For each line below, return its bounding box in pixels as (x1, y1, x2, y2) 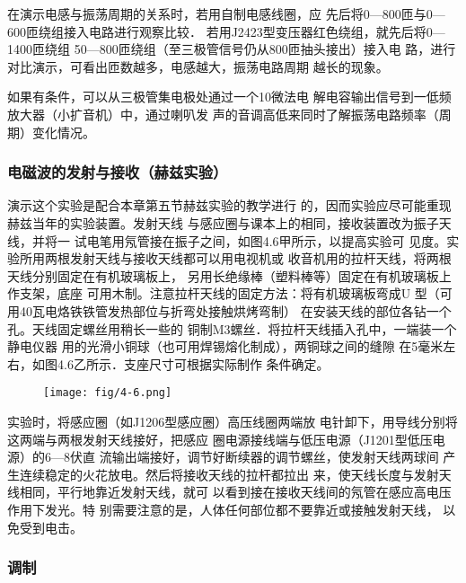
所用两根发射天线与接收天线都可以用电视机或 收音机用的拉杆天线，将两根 (19, 249, 452, 268)
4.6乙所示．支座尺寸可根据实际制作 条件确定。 (57, 354, 330, 373)
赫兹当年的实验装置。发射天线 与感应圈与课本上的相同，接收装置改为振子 (7, 213, 439, 232)
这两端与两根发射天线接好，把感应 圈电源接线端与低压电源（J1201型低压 (7, 429, 433, 448)
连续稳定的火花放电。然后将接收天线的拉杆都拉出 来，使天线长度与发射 (19, 464, 439, 483)
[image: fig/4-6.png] (43, 386, 172, 400)
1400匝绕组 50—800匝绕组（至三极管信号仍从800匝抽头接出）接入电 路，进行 (7, 40, 456, 58)
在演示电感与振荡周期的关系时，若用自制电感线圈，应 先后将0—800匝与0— (7, 4, 445, 22)
